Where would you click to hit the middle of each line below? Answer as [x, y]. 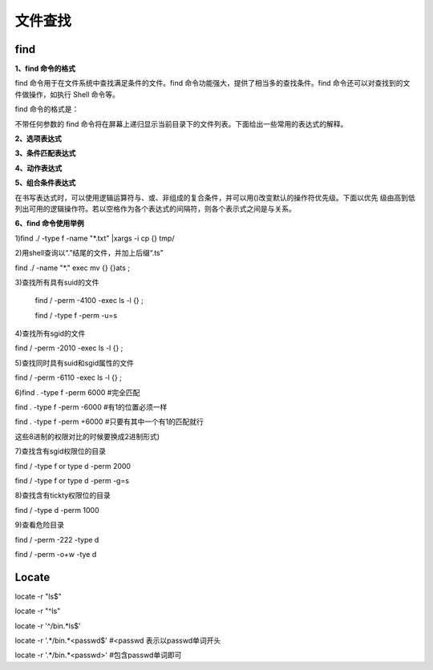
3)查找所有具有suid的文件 [57, 282]
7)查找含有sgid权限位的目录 [60, 451]
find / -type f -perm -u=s [76, 315]
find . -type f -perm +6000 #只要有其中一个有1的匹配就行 [109, 422]
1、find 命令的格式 [45, 69]
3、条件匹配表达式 [45, 153]
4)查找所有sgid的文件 [50, 333]
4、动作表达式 [38, 167]
